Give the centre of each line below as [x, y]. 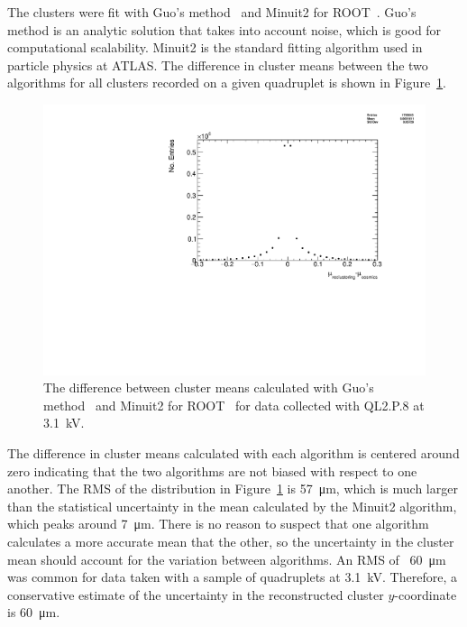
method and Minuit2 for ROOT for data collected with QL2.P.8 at [234, 405]
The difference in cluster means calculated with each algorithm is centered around [233, 453]
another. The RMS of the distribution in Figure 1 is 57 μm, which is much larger [233, 489]
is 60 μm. [34, 612]
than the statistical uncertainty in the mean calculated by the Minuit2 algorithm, [232, 506]
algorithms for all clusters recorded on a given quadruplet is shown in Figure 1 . [227, 83]
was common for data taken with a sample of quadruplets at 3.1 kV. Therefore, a [232, 577]
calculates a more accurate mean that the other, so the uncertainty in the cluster [231, 541]
